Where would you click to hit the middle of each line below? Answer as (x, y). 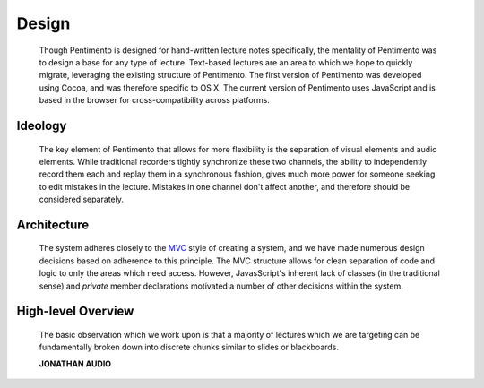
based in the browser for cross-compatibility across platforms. (155, 100)
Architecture (53, 224)
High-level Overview (75, 311)
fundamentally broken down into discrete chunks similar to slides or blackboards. (189, 347)
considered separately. (82, 199)
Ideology (42, 125)
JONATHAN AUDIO (75, 364)
